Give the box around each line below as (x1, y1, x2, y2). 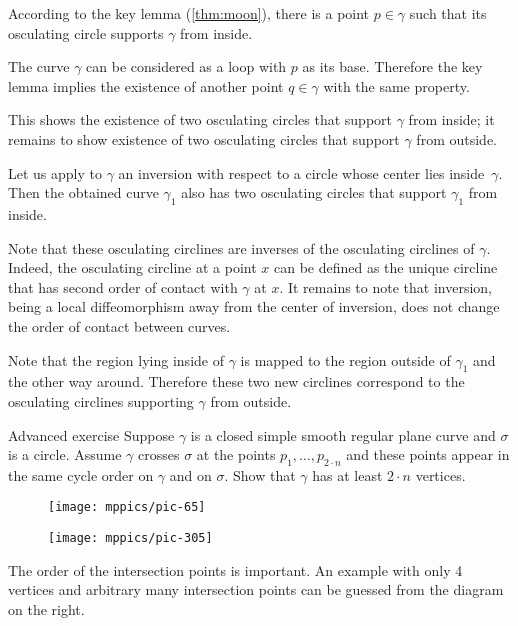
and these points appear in (346, 444, 510, 465)
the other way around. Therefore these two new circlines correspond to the (8, 371, 465, 392)
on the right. (8, 598, 85, 619)
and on (169, 464, 212, 485)
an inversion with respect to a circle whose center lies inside (118, 162, 485, 183)
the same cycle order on (8, 464, 154, 485)
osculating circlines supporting (8, 390, 194, 411)
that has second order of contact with (8, 276, 238, 297)
